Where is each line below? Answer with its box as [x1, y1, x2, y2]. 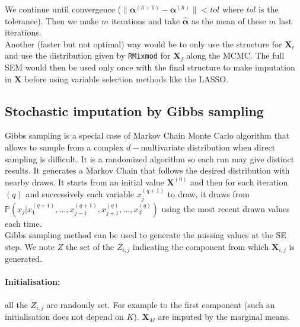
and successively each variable [25, 188, 135, 200]
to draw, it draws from [167, 188, 250, 200]
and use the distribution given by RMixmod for [5, 49, 171, 62]
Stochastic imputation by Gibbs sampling [5, 101, 264, 120]
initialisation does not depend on [5, 310, 124, 323]
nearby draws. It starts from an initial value [5, 175, 164, 188]
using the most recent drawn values [161, 202, 290, 214]
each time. [5, 217, 42, 229]
